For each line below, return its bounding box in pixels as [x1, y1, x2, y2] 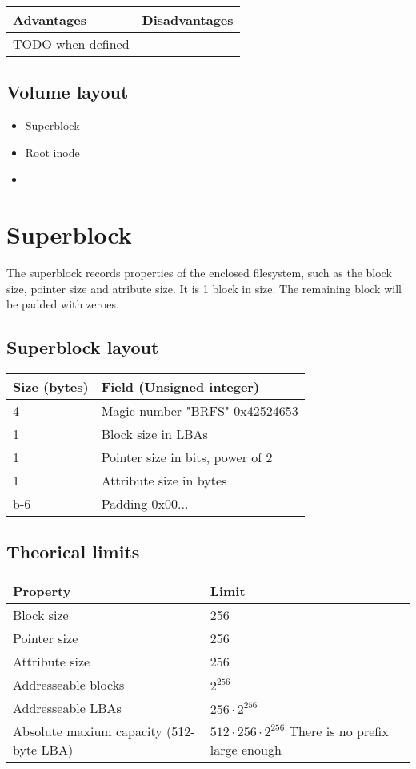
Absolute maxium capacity [13, 722, 162, 741]
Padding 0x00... [101, 494, 189, 513]
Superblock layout [6, 335, 159, 360]
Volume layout [6, 79, 129, 104]
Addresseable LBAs [13, 699, 122, 718]
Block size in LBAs [101, 425, 208, 444]
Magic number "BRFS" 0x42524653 [101, 401, 298, 421]
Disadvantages [142, 10, 234, 29]
